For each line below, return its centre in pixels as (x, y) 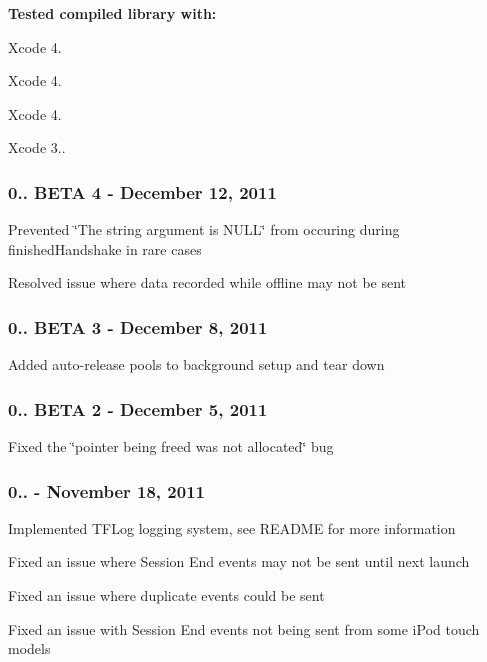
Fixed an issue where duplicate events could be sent (166, 595)
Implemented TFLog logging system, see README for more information (232, 527)
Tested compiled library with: (112, 13)
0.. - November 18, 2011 (106, 490)
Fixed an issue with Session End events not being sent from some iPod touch (244, 628)
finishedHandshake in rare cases (105, 248)
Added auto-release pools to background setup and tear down (196, 364)
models (29, 648)
